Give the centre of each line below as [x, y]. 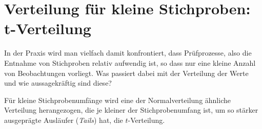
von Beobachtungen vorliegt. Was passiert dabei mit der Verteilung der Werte [126, 73]
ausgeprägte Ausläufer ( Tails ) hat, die [64, 120]
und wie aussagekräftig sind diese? [58, 83]
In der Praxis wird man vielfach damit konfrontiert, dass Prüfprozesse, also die [128, 53]
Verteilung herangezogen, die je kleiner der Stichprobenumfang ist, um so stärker [131, 110]
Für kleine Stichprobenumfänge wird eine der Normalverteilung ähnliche [117, 100]
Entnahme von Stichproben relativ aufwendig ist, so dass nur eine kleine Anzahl [130, 62]
